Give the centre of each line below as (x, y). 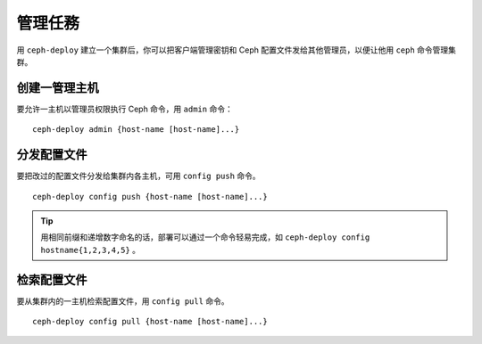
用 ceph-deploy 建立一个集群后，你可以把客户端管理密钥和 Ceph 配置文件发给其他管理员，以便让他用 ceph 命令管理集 (237, 50)
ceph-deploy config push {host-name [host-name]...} (150, 197)
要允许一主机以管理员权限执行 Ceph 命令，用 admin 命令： (125, 109)
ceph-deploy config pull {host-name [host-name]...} (150, 321)
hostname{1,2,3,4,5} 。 (91, 250)
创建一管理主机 (58, 88)
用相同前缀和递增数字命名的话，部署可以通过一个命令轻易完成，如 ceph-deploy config (205, 237)
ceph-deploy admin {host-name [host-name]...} (136, 130)
